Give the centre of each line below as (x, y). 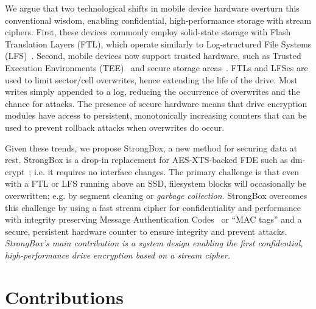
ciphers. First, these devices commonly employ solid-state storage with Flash (148, 32)
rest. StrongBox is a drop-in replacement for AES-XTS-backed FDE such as (146, 160)
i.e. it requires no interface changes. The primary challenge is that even (167, 171)
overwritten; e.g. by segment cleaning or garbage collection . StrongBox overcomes (156, 195)
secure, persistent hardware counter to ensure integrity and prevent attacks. (146, 231)
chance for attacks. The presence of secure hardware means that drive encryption (156, 103)
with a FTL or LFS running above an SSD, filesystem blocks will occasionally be (156, 183)
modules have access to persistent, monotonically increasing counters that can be (156, 115)
